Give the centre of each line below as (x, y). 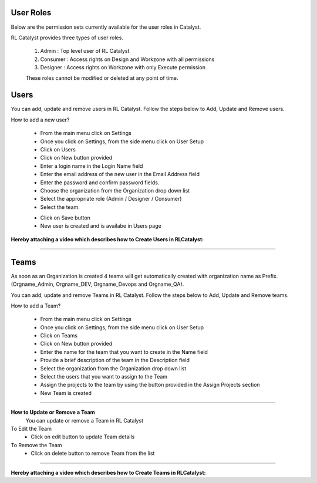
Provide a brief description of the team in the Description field (115, 360)
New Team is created (66, 393)
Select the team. (60, 207)
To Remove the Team (36, 445)
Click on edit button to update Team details (83, 437)
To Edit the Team (31, 429)
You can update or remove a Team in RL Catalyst (85, 420)
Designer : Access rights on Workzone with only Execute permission (123, 67)
